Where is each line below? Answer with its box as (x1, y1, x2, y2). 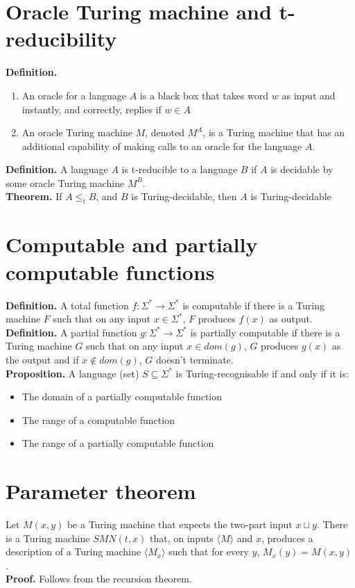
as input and (282, 88, 336, 102)
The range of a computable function (21, 412, 175, 427)
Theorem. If (6, 189, 62, 204)
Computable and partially (6, 230, 258, 259)
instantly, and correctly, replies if (21, 101, 162, 116)
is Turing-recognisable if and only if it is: (175, 366, 349, 380)
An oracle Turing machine (21, 125, 132, 140)
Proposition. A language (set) (6, 366, 139, 380)
